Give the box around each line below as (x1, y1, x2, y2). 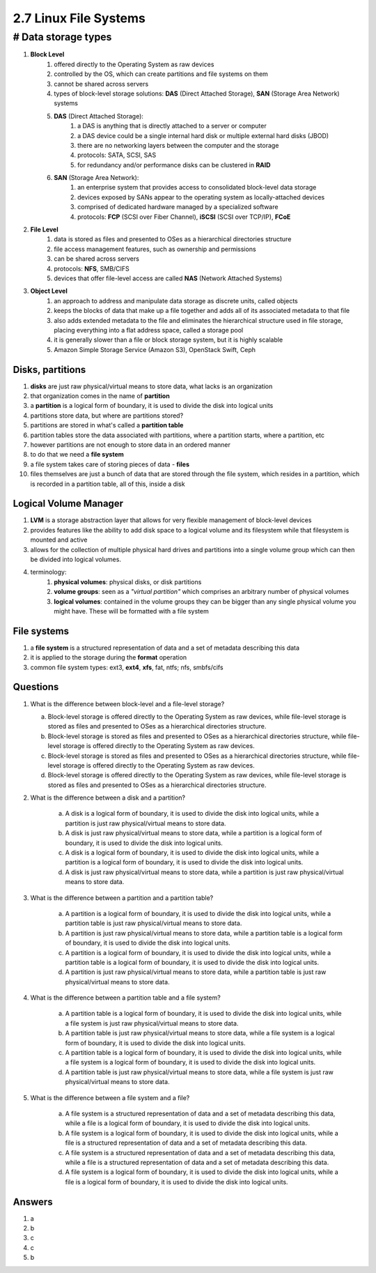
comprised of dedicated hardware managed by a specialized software (77, 203, 279, 211)
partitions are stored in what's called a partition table (30, 421, 184, 429)
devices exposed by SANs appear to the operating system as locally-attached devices (77, 192, 325, 201)
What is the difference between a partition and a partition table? (30, 893, 214, 902)
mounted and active (30, 535, 88, 544)
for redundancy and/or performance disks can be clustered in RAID (77, 160, 271, 169)
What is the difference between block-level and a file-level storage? (30, 699, 225, 708)
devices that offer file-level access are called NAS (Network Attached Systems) (54, 274, 283, 282)
